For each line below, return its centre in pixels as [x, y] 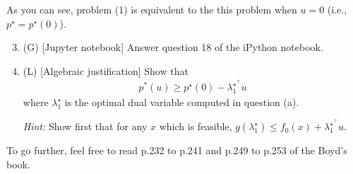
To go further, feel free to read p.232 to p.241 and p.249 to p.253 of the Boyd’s [177, 150]
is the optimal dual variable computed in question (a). [182, 102]
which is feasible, [196, 126]
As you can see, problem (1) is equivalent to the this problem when [152, 9]
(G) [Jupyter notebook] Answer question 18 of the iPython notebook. [173, 47]
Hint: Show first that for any [85, 126]
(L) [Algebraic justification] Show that [106, 70]
